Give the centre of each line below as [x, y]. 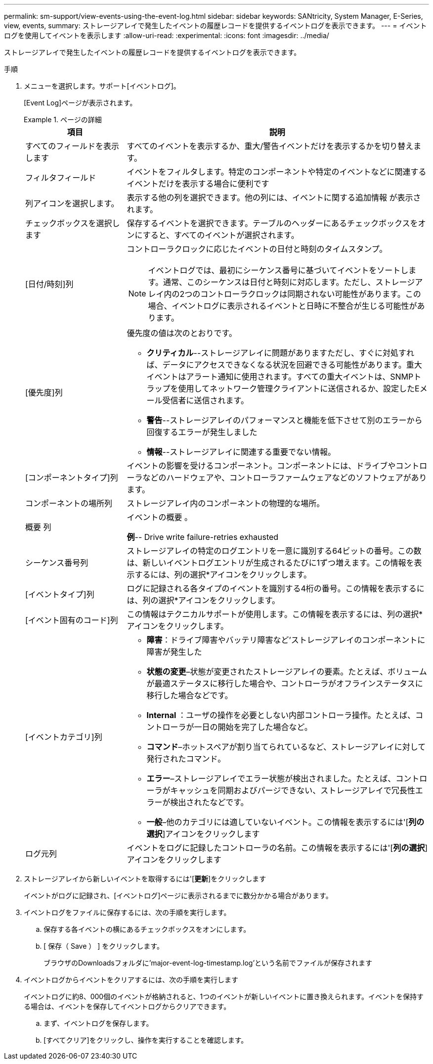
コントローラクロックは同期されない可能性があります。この [311, 294]
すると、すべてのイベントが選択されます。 [221, 235]
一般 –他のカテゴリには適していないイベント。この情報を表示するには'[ [278, 822]
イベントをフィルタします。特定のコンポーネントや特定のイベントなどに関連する [277, 172]
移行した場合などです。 [190, 695]
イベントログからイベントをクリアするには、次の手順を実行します [131, 980]
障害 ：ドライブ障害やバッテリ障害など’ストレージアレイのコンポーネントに [286, 640]
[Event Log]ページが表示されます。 [80, 103]
